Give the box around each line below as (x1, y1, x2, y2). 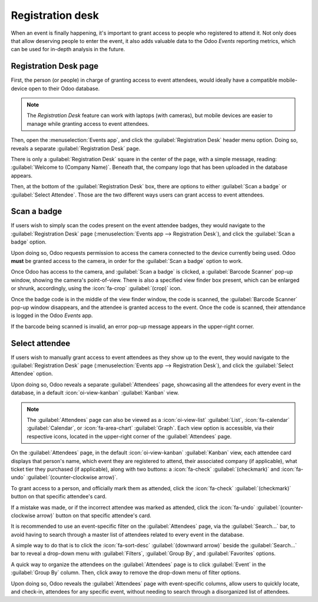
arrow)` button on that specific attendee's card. (36, 512, 151, 519)
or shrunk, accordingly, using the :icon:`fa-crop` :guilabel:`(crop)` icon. (11, 285, 182, 292)
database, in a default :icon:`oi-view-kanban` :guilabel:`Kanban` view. (11, 389, 180, 397)
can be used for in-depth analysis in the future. (11, 46, 125, 53)
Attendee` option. (11, 370, 53, 377)
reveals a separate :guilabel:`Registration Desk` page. (11, 145, 141, 152)
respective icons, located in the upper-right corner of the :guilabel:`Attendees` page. (26, 433, 232, 440)
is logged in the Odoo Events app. (11, 312, 94, 319)
